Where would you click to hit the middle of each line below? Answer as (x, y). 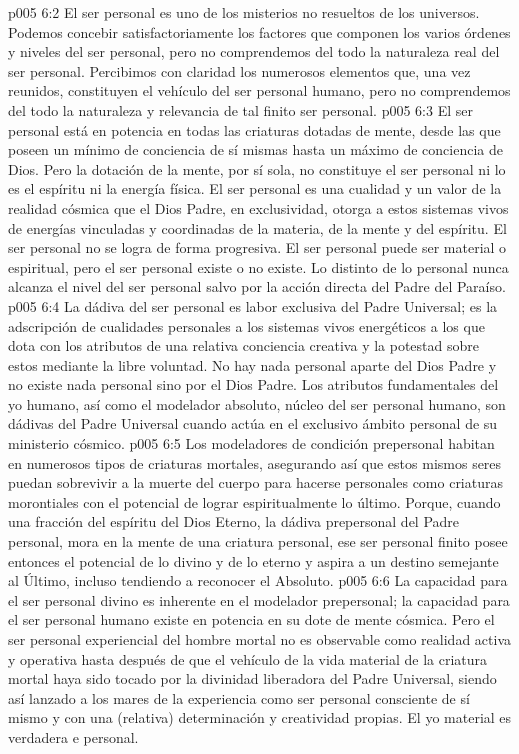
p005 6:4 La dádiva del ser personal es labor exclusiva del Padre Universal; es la (253, 305)
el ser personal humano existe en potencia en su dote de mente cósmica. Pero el (251, 619)
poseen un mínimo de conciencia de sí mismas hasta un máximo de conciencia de (255, 149)
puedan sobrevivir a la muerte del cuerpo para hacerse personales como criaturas (255, 482)
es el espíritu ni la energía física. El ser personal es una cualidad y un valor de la (255, 188)
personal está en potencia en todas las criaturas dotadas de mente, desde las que (254, 129)
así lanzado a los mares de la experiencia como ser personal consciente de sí (239, 697)
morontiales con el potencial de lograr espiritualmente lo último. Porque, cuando (254, 501)
